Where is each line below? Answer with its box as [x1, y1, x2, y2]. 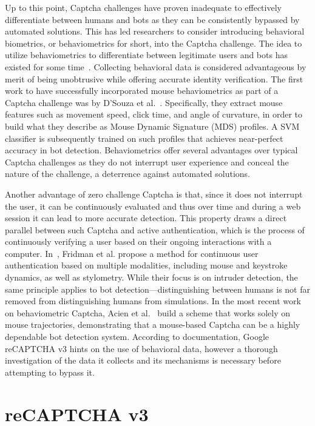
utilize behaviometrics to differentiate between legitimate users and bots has [5, 48, 288, 61]
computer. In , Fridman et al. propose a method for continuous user [5, 247, 259, 259]
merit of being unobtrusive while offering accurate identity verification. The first [5, 72, 303, 85]
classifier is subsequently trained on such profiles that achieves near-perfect [5, 131, 283, 144]
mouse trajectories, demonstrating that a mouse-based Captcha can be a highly [5, 318, 300, 331]
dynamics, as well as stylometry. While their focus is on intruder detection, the [5, 271, 298, 284]
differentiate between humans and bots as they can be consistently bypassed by [5, 13, 300, 25]
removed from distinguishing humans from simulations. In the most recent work [5, 295, 301, 307]
